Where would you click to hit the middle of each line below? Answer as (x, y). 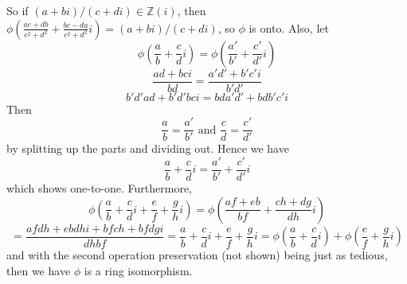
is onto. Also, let (289, 27)
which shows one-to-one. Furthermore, (100, 187)
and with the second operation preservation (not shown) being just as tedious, (197, 255)
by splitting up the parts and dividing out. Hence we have (148, 148)
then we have (39, 270)
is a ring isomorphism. (138, 270)
